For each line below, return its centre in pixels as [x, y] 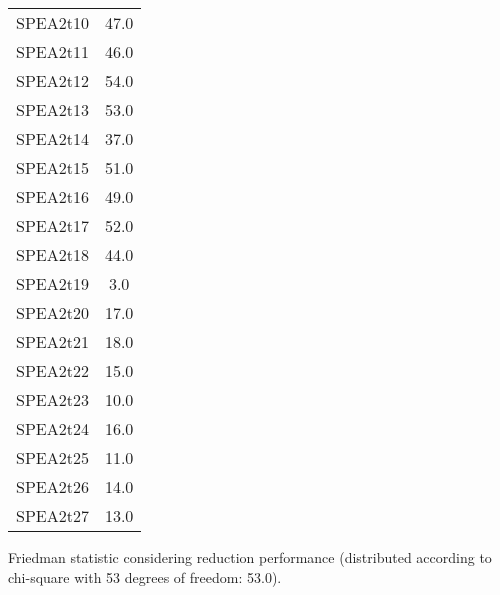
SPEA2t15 [52, 167]
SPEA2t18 [52, 254]
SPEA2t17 [52, 225]
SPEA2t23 [52, 399]
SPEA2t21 [52, 341]
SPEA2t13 [52, 109]
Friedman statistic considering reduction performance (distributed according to [250, 557]
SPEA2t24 [52, 428]
